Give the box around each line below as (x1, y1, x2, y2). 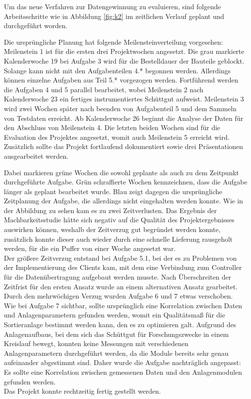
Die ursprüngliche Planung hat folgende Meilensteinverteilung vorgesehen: (4, 36, 223, 47)
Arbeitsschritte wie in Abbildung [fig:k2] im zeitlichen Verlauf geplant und (4, 11, 224, 21)
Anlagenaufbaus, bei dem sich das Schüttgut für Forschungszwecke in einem (4, 329, 229, 339)
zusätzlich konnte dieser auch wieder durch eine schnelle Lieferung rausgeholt (4, 233, 233, 244)
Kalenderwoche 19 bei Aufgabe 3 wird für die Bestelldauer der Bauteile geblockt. (4, 55, 245, 66)
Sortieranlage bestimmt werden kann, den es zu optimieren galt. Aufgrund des (4, 319, 236, 329)
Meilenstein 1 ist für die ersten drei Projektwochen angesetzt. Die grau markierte (4, 46, 245, 56)
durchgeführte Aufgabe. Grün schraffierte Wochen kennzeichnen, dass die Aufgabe (4, 177, 248, 187)
